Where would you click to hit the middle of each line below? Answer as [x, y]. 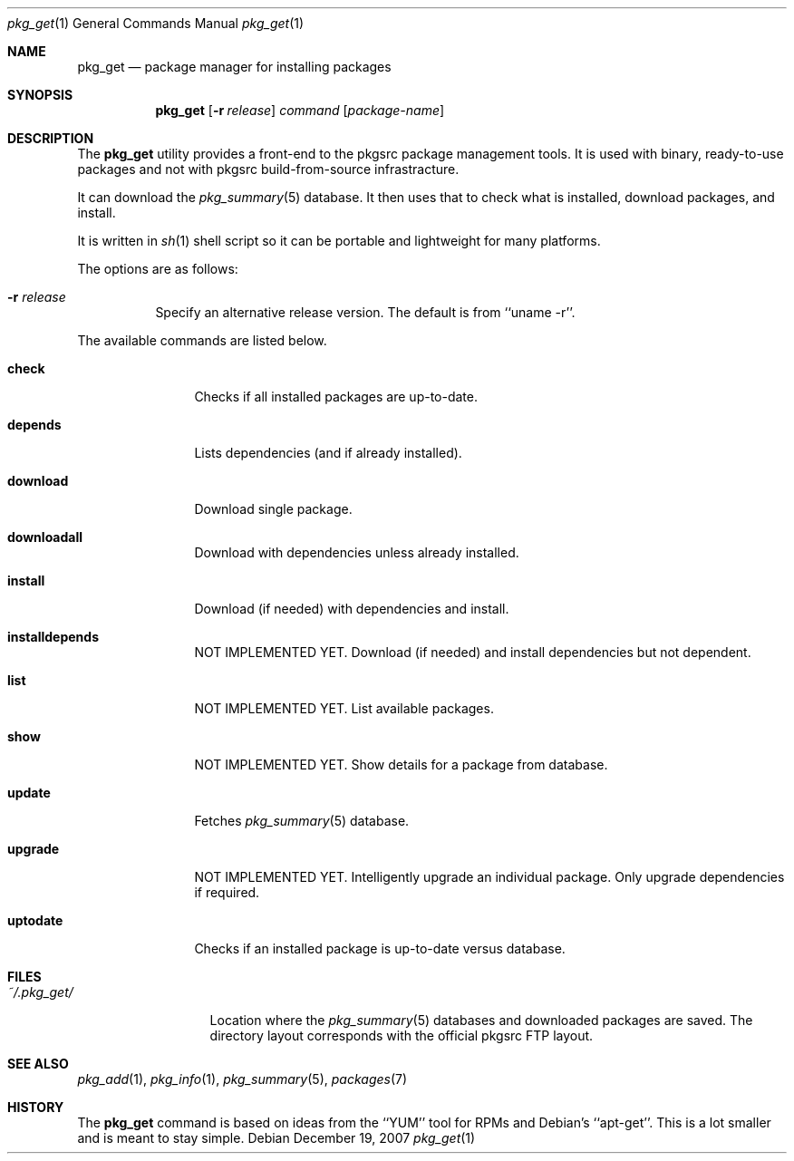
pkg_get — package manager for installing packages [234, 67]
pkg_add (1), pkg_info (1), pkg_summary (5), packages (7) [242, 1079]
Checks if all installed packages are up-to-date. [336, 397]
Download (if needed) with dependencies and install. [352, 609]
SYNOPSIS [40, 95]
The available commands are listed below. [202, 340]
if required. [227, 892]
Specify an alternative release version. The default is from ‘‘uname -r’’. [365, 312]
